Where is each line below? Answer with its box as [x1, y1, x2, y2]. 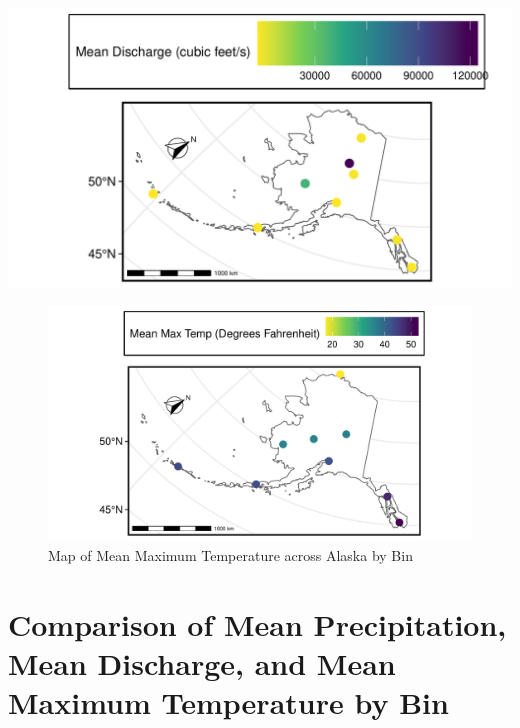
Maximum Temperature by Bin [8, 682, 449, 723]
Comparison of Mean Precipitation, [8, 603, 507, 644]
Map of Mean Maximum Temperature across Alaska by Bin [48, 544, 413, 565]
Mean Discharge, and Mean [8, 642, 396, 683]
